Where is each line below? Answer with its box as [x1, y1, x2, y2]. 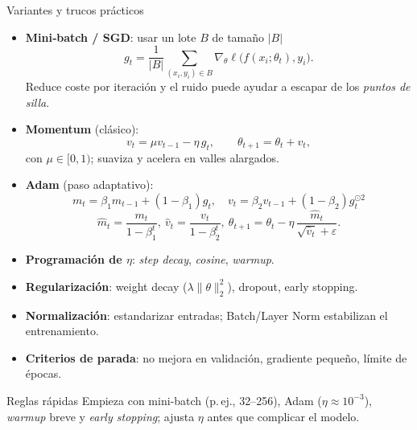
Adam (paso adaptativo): [25, 176, 154, 193]
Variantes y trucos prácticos [6, 2, 144, 18]
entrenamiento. [25, 322, 99, 339]
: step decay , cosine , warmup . [131, 251, 275, 268]
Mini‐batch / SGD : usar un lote [25, 28, 196, 45]
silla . [25, 93, 50, 110]
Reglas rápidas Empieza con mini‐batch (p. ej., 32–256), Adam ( [6, 391, 322, 408]
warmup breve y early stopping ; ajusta [6, 407, 195, 424]
